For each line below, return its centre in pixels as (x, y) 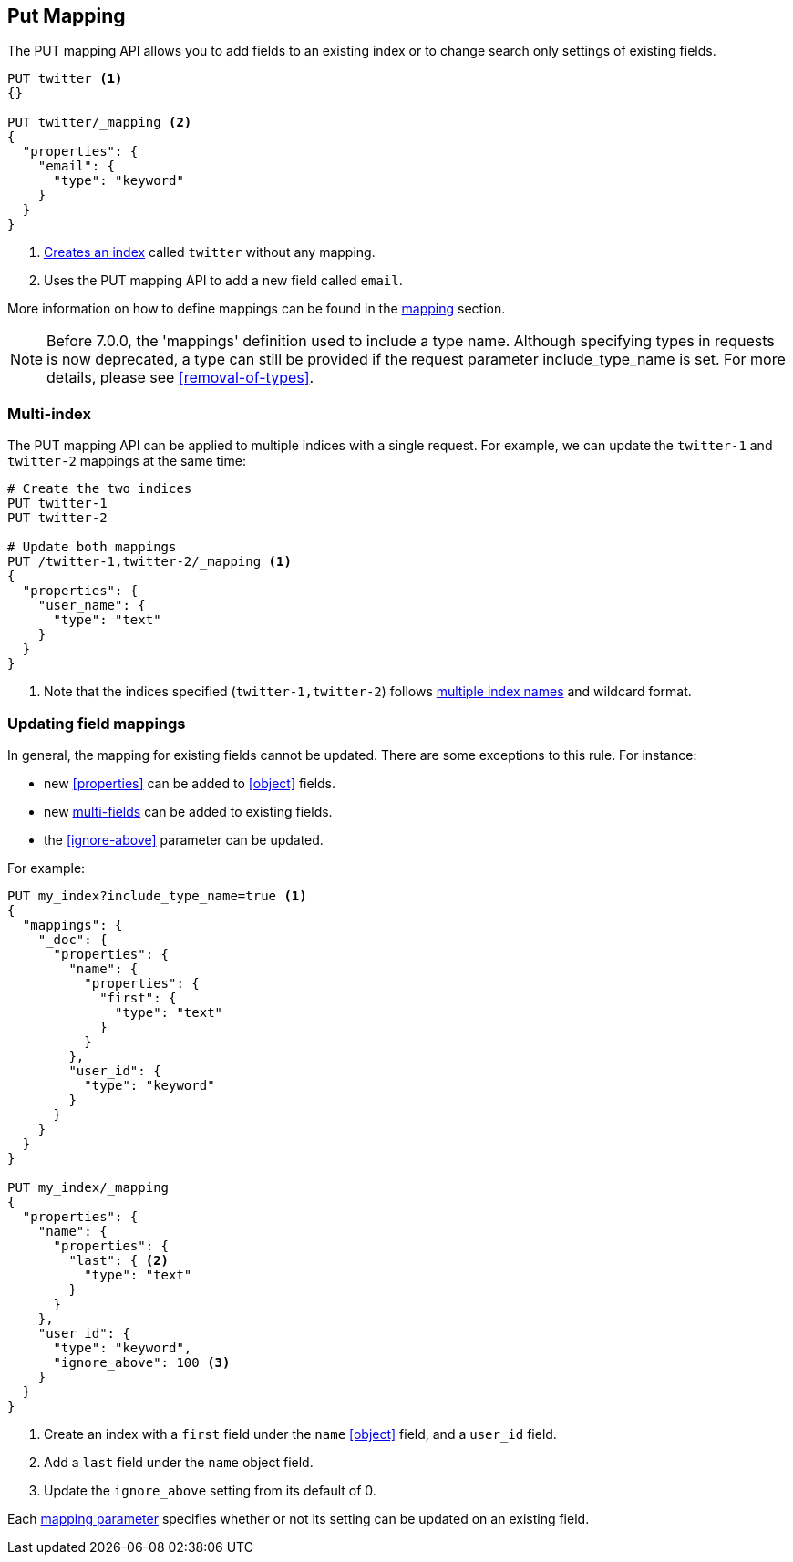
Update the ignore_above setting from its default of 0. (210, 1490)
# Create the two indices (100, 489)
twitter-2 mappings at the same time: (127, 461)
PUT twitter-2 (57, 518)
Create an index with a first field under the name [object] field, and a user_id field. (300, 1434)
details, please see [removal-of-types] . (180, 378)
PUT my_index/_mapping (88, 1187)
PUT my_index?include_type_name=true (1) (157, 895)
